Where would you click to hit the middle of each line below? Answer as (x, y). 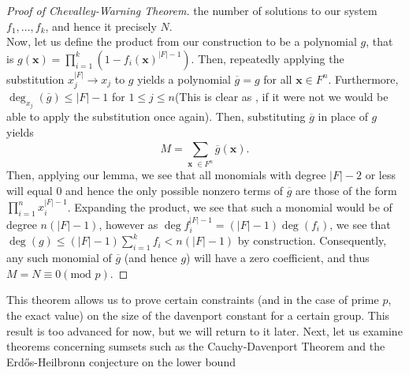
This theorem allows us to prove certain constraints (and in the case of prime (193, 300)
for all (278, 79)
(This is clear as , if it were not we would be (281, 97)
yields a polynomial (184, 79)
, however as (128, 224)
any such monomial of (59, 258)
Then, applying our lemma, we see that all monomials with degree (166, 175)
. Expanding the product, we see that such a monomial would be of (230, 206)
